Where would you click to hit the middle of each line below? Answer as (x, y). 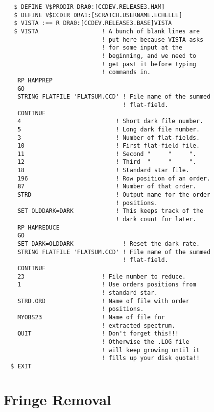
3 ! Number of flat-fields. (108, 138)
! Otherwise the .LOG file (145, 342)
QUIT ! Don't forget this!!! (98, 334)
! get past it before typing (149, 64)
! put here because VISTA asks (153, 39)
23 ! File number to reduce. (102, 276)
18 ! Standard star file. (103, 170)
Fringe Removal (57, 399)
